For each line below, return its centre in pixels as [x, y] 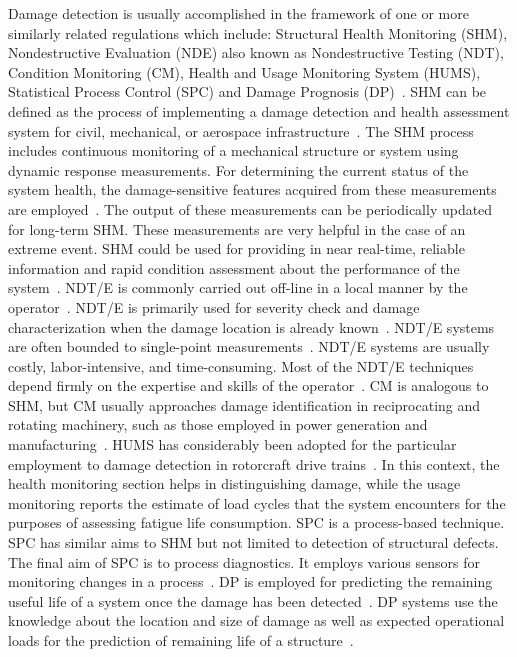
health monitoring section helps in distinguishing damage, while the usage [234, 483]
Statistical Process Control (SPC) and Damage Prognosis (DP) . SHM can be [247, 91]
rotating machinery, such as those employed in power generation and [218, 424]
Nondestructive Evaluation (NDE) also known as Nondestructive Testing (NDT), [256, 52]
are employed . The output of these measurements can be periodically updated [250, 208]
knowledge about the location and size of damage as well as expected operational [256, 620]
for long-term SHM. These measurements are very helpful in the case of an [237, 228]
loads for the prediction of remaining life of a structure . [181, 640]
